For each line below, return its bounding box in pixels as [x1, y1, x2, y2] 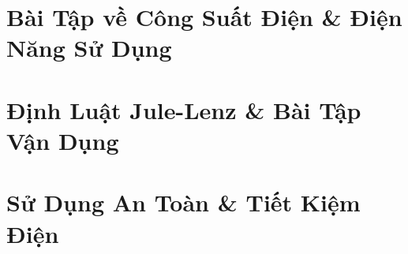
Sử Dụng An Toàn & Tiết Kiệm [6, 186, 361, 219]
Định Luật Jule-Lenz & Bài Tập [6, 93, 361, 125]
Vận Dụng [6, 124, 119, 156]
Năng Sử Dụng [6, 32, 172, 64]
